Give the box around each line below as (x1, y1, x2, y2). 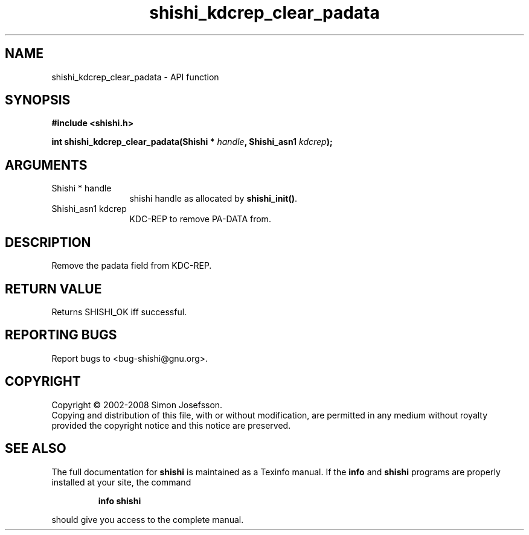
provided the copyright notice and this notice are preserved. (51, 420, 291, 431)
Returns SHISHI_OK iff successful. (51, 306, 187, 317)
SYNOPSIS (5, 92, 71, 108)
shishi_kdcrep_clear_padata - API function (51, 71, 219, 82)
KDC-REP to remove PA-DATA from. (129, 214, 271, 225)
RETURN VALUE (5, 281, 102, 296)
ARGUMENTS (5, 157, 88, 173)
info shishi (98, 495, 141, 506)
